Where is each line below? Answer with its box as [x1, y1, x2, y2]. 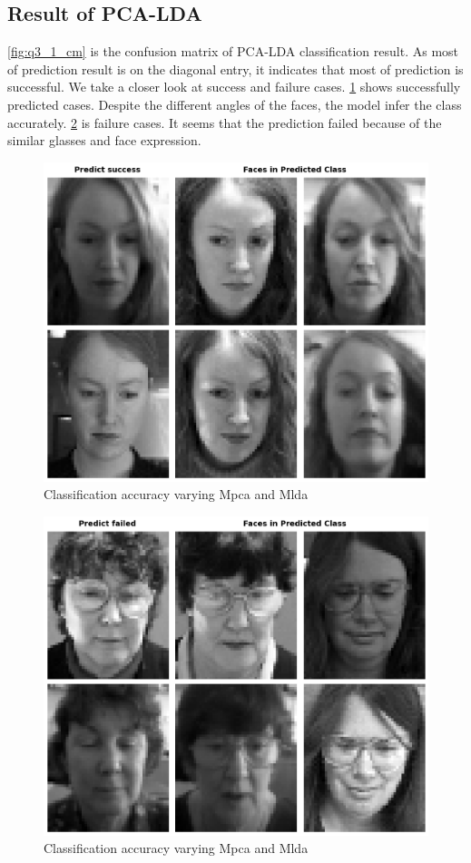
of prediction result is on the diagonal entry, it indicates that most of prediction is [7, 59, 464, 78]
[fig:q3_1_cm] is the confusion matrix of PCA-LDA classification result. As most [7, 42, 459, 61]
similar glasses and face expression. [7, 131, 201, 150]
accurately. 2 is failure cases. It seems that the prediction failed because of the [7, 113, 442, 132]
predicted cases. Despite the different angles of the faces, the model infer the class [7, 94, 462, 113]
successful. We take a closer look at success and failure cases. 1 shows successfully [7, 77, 461, 96]
